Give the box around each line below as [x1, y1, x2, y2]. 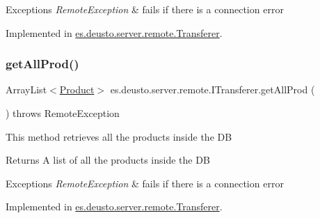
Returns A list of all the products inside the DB [6, 153, 210, 167]
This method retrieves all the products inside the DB [6, 129, 232, 143]
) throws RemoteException [6, 106, 120, 120]
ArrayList [6, 82, 47, 97]
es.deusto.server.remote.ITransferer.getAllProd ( [110, 82, 315, 97]
